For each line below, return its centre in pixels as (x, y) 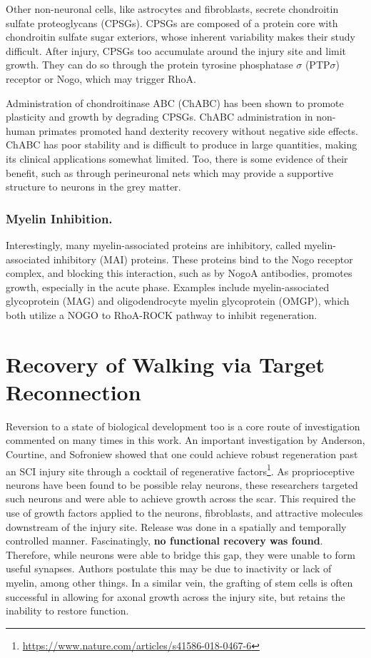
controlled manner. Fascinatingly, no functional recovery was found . (164, 541)
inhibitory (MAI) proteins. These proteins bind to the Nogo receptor (203, 259)
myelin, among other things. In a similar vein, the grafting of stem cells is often (179, 582)
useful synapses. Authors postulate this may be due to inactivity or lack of (169, 568)
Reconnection (73, 391)
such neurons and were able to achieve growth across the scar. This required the (181, 498)
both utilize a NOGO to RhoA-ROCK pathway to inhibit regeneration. (162, 314)
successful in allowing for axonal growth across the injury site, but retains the (176, 596)
